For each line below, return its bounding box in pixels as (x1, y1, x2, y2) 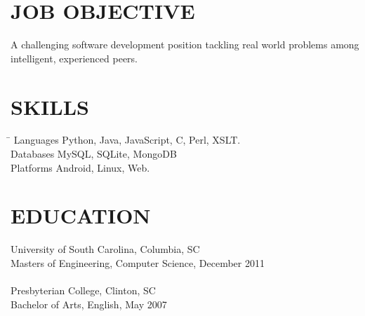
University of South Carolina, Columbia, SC (11, 242, 200, 256)
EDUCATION (11, 201, 151, 230)
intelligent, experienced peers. (11, 50, 138, 65)
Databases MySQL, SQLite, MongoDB (11, 146, 177, 161)
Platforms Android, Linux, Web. (11, 160, 150, 174)
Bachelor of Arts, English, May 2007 (11, 296, 167, 311)
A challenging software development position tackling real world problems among (11, 37, 359, 52)
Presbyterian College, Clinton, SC (11, 283, 156, 298)
